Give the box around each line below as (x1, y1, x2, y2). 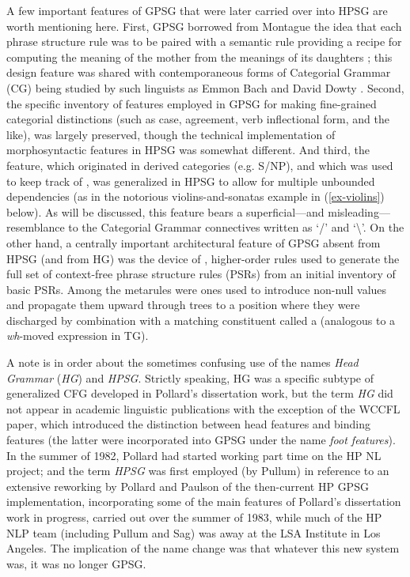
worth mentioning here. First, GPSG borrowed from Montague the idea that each (6, 17, 402, 34)
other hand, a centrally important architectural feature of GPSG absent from (6, 234, 381, 251)
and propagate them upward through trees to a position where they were (6, 296, 360, 313)
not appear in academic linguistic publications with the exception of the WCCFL (6, 400, 401, 417)
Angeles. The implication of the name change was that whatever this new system (6, 540, 400, 556)
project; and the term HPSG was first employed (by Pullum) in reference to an (6, 462, 389, 479)
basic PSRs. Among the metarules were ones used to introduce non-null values (6, 281, 387, 297)
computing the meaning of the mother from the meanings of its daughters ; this (6, 48, 393, 65)
